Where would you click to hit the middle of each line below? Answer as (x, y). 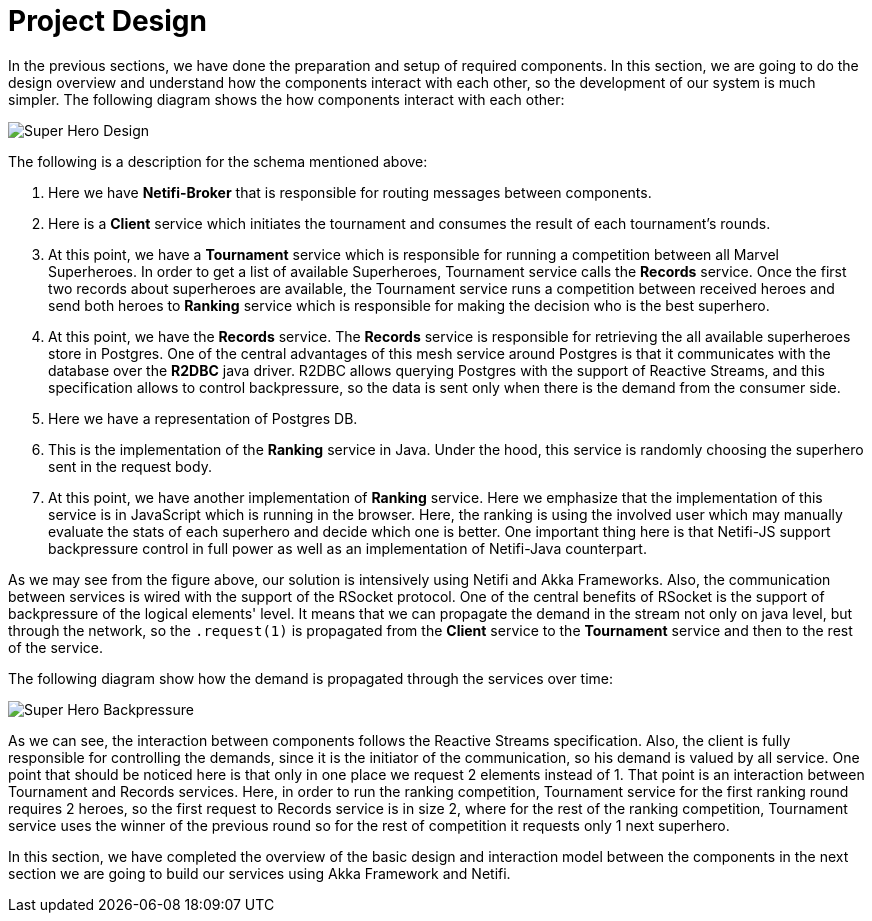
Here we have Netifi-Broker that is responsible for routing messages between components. (350, 192)
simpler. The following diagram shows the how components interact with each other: (286, 99)
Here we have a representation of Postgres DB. (203, 418)
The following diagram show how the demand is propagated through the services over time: (310, 678)
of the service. (55, 647)
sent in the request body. (130, 466)
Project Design (107, 21)
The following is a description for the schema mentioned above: (218, 161)
